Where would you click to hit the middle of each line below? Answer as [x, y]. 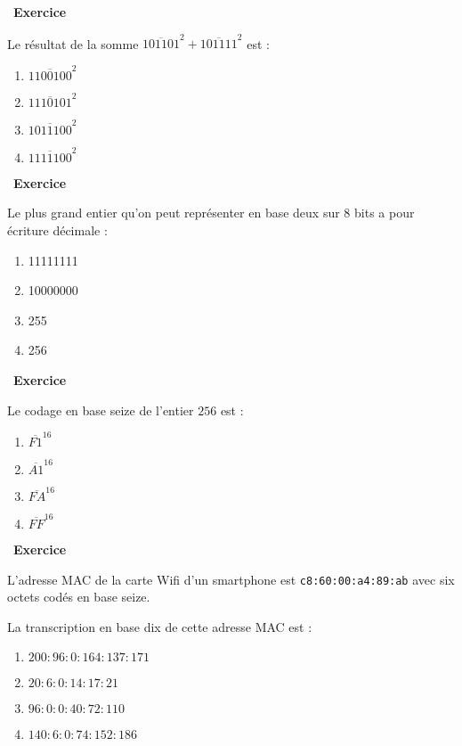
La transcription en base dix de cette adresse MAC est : [160, 626]
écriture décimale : [57, 230]
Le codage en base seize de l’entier [101, 410]
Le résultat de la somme [73, 43]
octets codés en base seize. [79, 597]
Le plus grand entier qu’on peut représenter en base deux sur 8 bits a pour [211, 213]
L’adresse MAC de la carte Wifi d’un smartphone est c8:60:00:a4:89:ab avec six [231, 579]
